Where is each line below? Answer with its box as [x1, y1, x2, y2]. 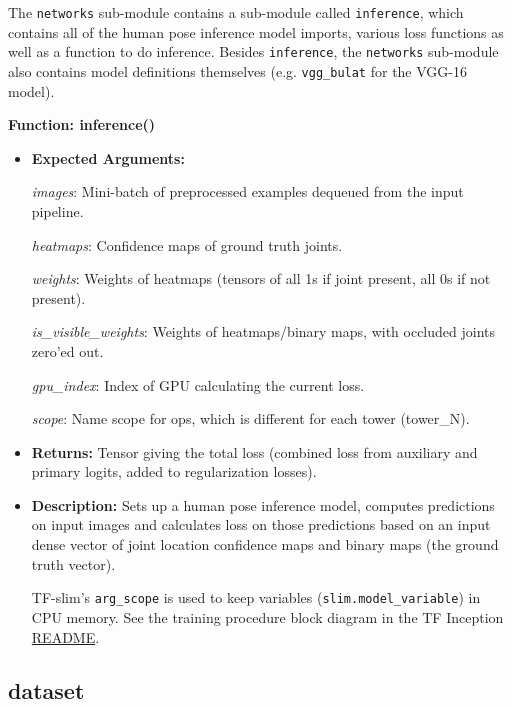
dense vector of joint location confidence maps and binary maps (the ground [31, 534, 499, 555]
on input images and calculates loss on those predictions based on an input [31, 514, 491, 535]
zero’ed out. [31, 340, 104, 361]
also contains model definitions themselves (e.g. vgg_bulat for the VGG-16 [8, 60, 467, 81]
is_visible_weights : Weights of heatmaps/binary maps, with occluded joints [31, 321, 496, 342]
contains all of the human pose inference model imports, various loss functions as [8, 21, 504, 42]
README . [31, 626, 100, 647]
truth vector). [31, 553, 116, 574]
